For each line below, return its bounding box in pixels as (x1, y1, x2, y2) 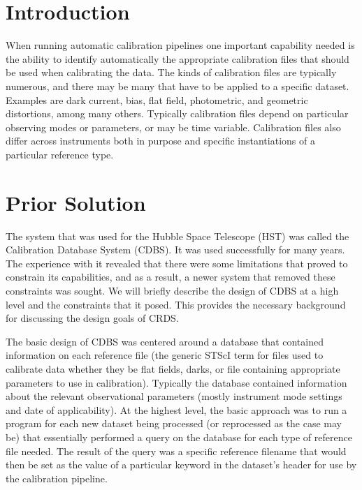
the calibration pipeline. (6, 470, 108, 485)
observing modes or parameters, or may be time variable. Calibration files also (6, 119, 341, 134)
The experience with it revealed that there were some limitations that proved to (6, 255, 348, 270)
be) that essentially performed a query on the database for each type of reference (6, 429, 352, 444)
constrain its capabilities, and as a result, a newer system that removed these (6, 269, 335, 284)
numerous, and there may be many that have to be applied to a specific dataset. (6, 78, 349, 93)
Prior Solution (6, 188, 146, 216)
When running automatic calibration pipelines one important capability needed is (6, 38, 355, 52)
